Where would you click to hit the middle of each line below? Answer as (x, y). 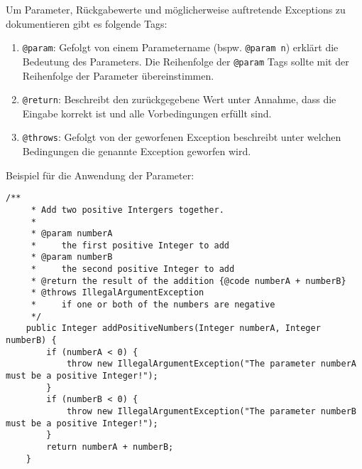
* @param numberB (72, 257)
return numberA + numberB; (110, 447)
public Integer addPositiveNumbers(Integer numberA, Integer (173, 328)
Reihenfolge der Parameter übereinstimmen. (118, 75)
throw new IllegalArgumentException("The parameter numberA (211, 364)
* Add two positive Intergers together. (127, 210)
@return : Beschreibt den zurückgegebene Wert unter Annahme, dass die (179, 99)
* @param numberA (72, 234)
